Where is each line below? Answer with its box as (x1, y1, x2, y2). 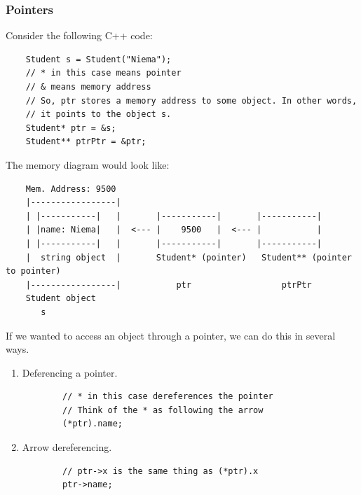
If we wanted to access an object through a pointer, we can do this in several (6, 328, 336, 342)
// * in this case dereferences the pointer (62, 391, 273, 402)
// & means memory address (25, 82, 151, 92)
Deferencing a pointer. (22, 365, 118, 379)
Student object (25, 293, 96, 304)
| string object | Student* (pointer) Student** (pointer (25, 252, 352, 263)
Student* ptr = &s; (25, 123, 116, 133)
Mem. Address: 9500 (25, 183, 116, 194)
